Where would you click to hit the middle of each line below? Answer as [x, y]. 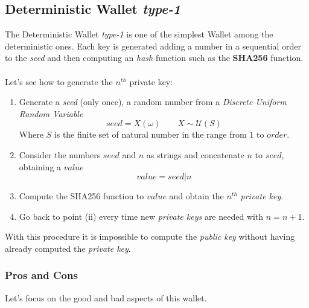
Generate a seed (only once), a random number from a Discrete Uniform [153, 102]
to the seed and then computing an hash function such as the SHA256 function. [154, 58]
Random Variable [51, 113]
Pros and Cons [41, 275]
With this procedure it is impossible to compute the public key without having [150, 236]
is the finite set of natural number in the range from [150, 134]
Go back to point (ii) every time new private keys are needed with [141, 216]
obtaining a [40, 166]
